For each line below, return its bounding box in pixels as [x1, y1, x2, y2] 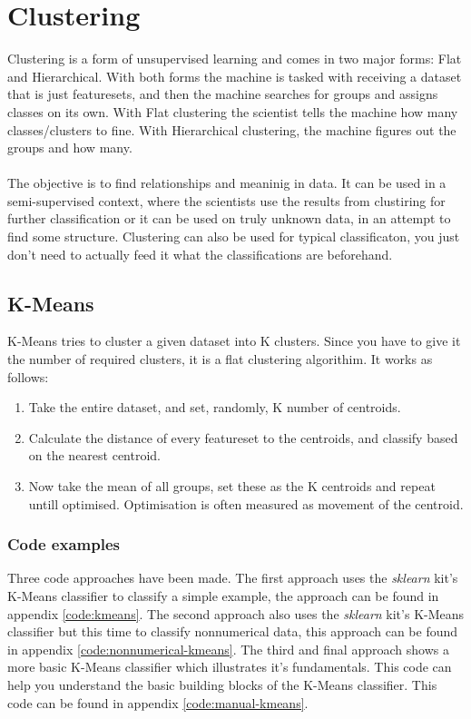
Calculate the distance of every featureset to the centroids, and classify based [28, 428, 458, 447]
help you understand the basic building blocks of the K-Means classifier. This [7, 675, 437, 694]
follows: [7, 367, 49, 386]
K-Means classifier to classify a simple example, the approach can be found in [7, 586, 439, 606]
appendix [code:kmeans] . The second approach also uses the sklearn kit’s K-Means [7, 604, 465, 623]
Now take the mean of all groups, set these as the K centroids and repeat [28, 477, 436, 496]
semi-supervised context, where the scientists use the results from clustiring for [7, 191, 446, 210]
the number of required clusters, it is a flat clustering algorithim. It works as [7, 350, 433, 369]
